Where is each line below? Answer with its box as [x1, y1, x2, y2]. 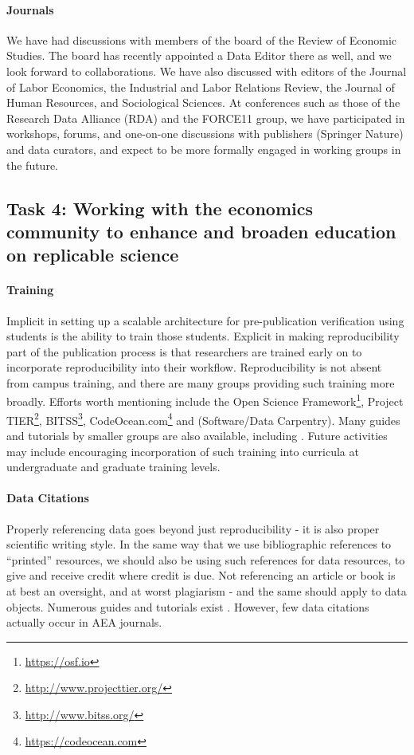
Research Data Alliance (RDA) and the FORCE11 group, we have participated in [6, 109, 405, 126]
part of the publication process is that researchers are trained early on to [6, 343, 362, 360]
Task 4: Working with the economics [6, 195, 313, 220]
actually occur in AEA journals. [6, 614, 162, 631]
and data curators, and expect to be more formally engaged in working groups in [6, 140, 401, 157]
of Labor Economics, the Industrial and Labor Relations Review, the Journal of [6, 78, 395, 95]
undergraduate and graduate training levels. [6, 458, 221, 475]
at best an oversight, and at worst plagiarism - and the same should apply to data [6, 582, 407, 599]
